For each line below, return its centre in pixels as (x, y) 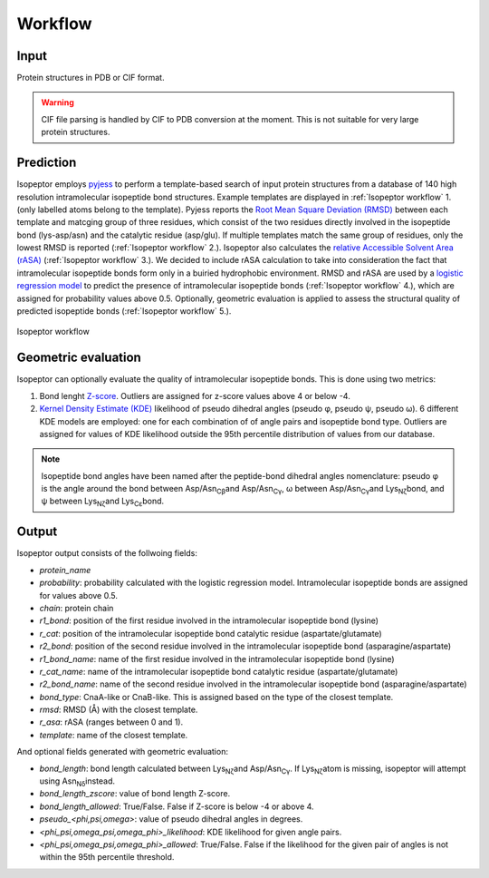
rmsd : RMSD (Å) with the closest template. (119, 710)
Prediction (47, 163)
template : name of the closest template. (114, 735)
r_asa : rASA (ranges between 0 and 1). (111, 722)
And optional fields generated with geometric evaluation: (122, 752)
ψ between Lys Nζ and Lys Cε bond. (103, 502)
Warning (58, 102)
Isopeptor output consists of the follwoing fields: (107, 553)
